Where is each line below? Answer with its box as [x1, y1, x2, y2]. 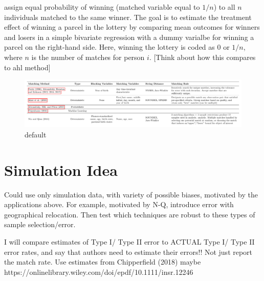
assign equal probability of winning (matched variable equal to [4, 2, 200, 12]
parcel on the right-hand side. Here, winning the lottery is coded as [4, 42, 215, 52]
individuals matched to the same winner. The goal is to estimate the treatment [4, 11, 252, 22]
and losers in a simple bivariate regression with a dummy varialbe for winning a [4, 31, 254, 42]
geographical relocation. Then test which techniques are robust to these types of [4, 209, 255, 219]
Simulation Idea [4, 159, 118, 180]
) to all [213, 2, 235, 12]
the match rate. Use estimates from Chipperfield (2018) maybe [4, 256, 201, 267]
